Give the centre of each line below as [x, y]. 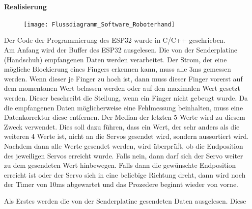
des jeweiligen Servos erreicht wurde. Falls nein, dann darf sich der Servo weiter [124, 155]
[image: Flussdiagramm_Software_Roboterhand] [99, 24]
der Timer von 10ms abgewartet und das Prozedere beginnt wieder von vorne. [121, 184]
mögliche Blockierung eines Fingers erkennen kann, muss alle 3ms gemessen [118, 69]
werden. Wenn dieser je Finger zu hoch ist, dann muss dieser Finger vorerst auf [123, 78]
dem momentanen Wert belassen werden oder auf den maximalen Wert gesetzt [122, 88]
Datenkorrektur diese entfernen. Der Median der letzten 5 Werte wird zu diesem [125, 117]
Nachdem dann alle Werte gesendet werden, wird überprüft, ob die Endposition [124, 145]
